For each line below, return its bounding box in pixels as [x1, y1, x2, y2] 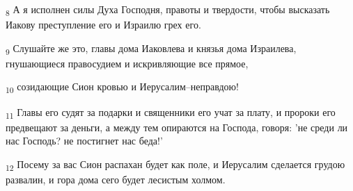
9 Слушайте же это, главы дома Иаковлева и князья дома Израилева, [6, 40, 297, 57]
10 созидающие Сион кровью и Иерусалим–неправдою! [6, 79, 239, 96]
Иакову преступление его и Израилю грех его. [6, 17, 201, 32]
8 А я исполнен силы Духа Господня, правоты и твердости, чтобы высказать [6, 2, 330, 18]
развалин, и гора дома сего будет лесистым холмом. [6, 172, 226, 186]
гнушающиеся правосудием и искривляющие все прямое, [6, 56, 249, 70]
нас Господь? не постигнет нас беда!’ [6, 133, 163, 148]
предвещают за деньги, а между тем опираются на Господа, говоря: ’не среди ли [6, 119, 348, 134]
